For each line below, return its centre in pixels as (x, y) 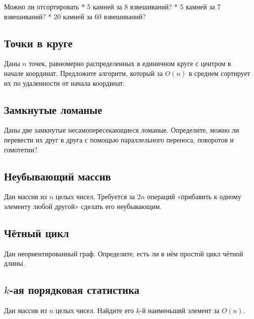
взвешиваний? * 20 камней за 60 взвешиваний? (75, 16)
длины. (15, 263)
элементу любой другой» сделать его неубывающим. (83, 206)
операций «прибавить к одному (194, 196)
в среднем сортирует (219, 73)
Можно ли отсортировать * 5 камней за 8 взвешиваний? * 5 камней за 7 (112, 6)
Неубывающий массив (57, 176)
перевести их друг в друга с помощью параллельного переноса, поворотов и (119, 139)
